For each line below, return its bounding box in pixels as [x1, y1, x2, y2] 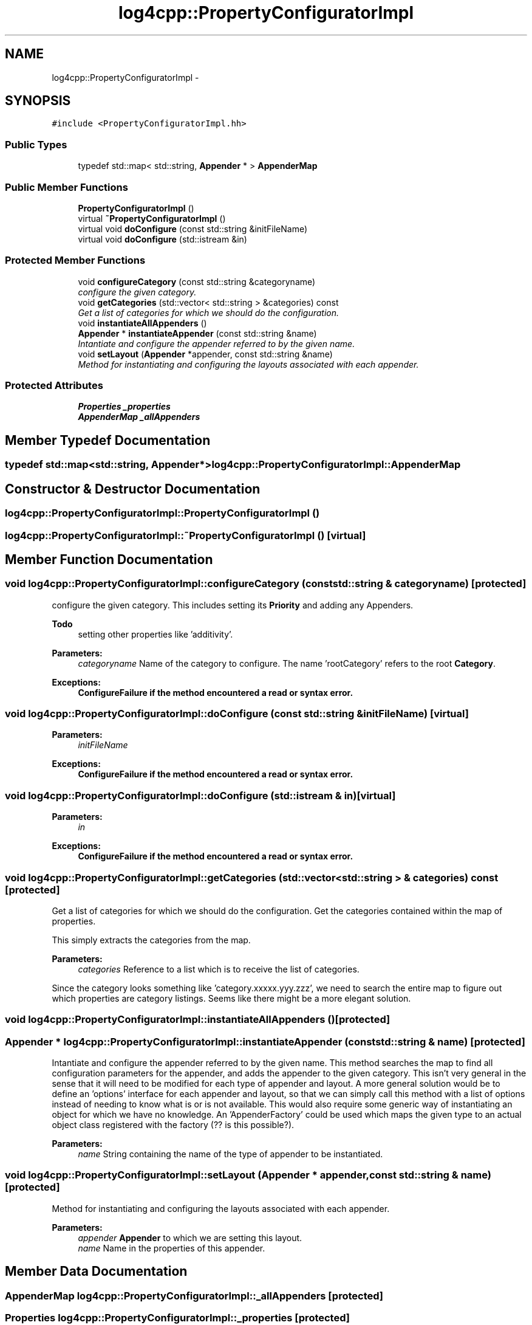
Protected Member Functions [5, 254, 146, 267]
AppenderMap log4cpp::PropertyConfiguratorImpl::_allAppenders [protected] [5, 1289, 383, 1302]
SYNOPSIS [5, 93, 71, 109]
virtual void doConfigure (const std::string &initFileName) [78, 223, 308, 234]
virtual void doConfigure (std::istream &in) [78, 233, 247, 244]
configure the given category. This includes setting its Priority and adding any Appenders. [52, 599, 414, 610]
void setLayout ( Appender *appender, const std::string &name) [78, 348, 333, 359]
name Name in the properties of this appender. [78, 1242, 265, 1253]
